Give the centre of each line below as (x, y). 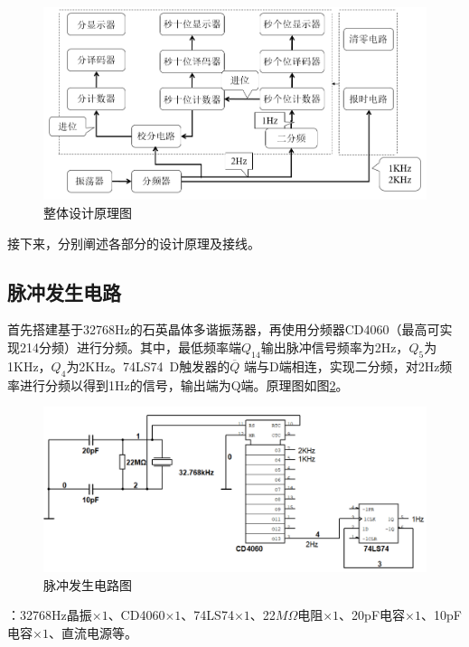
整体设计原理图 (88, 213)
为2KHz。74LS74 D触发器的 (148, 366)
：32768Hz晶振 (50, 615)
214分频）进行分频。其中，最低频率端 (130, 347)
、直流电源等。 (93, 633)
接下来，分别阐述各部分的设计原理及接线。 (134, 243)
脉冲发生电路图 (88, 584)
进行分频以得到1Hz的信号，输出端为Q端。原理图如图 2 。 (184, 384)
